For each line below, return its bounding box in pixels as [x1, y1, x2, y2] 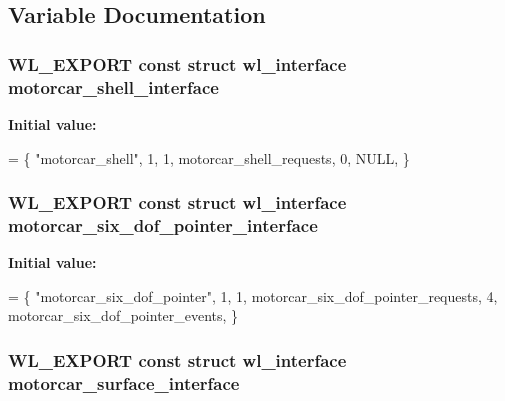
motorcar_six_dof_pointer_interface [8, 212, 318, 237]
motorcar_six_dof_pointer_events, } [8, 305, 239, 326]
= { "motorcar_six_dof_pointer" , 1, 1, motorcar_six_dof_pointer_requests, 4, [8, 285, 498, 306]
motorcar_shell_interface [8, 74, 219, 99]
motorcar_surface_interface [8, 370, 240, 395]
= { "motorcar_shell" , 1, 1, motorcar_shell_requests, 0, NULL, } [8, 147, 410, 168]
